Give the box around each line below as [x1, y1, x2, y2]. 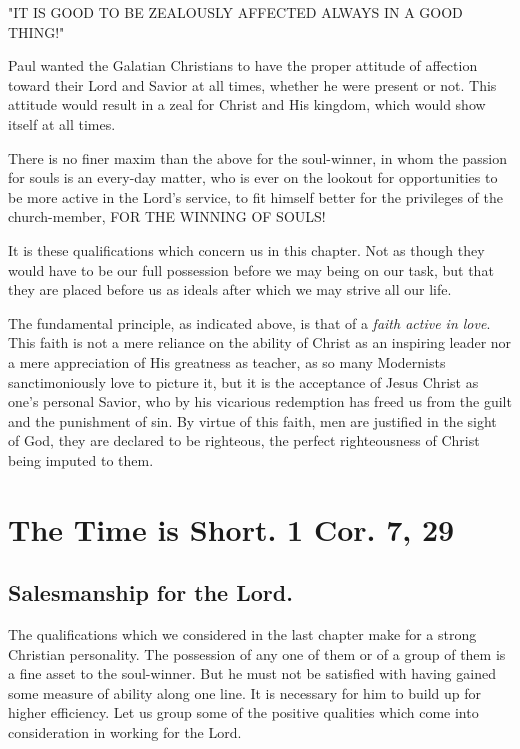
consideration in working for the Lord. [8, 722, 242, 743]
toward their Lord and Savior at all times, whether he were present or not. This [8, 74, 497, 95]
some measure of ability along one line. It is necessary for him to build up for [8, 682, 482, 703]
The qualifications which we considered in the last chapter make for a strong [8, 624, 477, 645]
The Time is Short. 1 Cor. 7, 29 [8, 508, 455, 549]
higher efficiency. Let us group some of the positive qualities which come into [8, 702, 479, 723]
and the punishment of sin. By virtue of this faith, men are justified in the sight [8, 410, 497, 431]
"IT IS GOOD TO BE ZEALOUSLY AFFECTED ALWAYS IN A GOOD [8, 2, 463, 22]
